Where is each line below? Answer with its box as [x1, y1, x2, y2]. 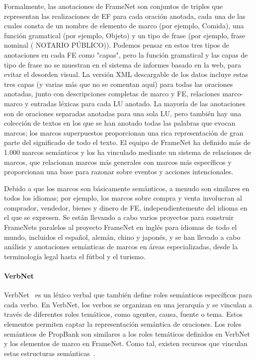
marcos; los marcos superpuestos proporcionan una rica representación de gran [4, 127, 244, 138]
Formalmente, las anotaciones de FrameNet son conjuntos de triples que [4, 1, 223, 11]
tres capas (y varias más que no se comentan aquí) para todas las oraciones [4, 78, 233, 89]
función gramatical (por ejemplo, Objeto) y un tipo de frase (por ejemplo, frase [4, 30, 246, 40]
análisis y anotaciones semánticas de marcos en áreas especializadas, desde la [4, 241, 238, 252]
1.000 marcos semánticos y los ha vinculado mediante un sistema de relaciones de [4, 146, 252, 157]
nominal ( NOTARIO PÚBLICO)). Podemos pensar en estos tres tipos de [4, 40, 229, 50]
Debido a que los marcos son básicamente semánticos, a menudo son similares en [4, 183, 250, 193]
